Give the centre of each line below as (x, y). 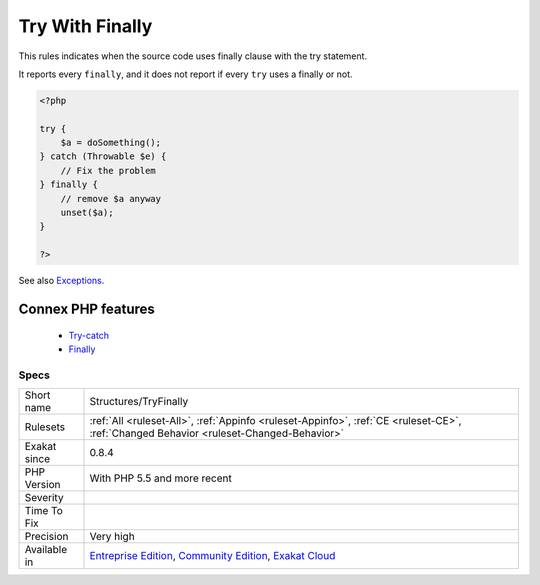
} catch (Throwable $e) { (103, 156)
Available (46, 550)
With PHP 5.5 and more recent (160, 478)
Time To (44, 511)
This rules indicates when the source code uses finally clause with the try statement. (193, 56)
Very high (112, 537)
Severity (44, 498)
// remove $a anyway (111, 198)
